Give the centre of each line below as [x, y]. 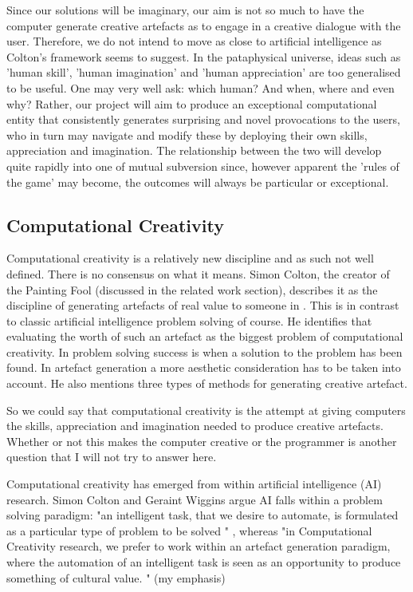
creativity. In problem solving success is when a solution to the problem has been [205, 351]
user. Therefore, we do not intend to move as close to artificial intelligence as [194, 41]
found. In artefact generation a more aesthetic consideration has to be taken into [204, 367]
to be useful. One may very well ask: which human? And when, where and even [201, 87]
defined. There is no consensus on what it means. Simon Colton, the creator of [198, 273]
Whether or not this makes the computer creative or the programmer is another [202, 441]
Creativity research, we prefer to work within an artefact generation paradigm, [199, 546]
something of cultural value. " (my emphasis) [116, 577]
